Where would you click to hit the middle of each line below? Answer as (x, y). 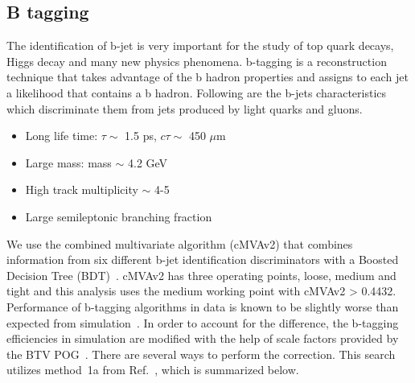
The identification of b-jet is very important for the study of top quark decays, (200, 45)
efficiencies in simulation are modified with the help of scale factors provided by (203, 338)
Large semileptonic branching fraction (119, 216)
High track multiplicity (82, 189)
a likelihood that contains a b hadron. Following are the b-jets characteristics (197, 92)
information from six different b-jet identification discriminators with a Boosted (203, 259)
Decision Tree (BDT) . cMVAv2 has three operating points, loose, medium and (201, 275)
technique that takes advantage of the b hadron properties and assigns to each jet (207, 77)
